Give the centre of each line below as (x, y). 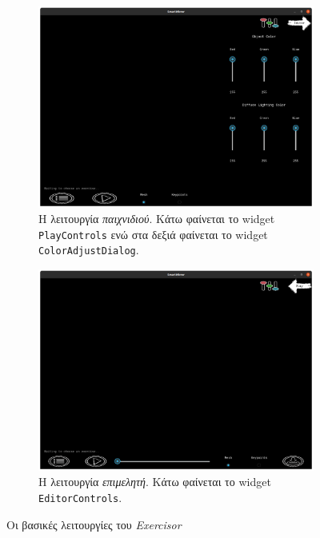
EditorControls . (80, 497)
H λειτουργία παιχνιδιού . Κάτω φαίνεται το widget (157, 219)
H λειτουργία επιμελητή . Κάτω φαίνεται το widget (155, 482)
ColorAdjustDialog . (89, 250)
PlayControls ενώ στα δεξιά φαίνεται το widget (153, 234)
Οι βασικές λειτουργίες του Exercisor (94, 524)
